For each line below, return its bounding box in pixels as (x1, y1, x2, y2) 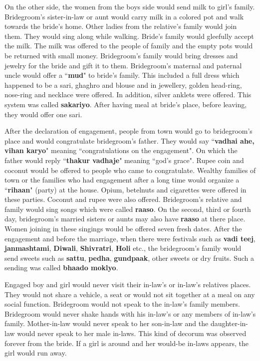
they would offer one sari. (4, 109, 82, 119)
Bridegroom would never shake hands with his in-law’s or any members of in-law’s (4, 308, 256, 319)
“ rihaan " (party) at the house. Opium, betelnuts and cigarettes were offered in (4, 184, 247, 194)
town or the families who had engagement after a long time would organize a (4, 175, 240, 185)
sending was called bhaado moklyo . (4, 262, 118, 273)
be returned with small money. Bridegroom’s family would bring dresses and (4, 50, 238, 60)
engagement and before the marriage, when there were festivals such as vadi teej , (4, 233, 256, 243)
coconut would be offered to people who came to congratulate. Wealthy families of (4, 165, 256, 175)
